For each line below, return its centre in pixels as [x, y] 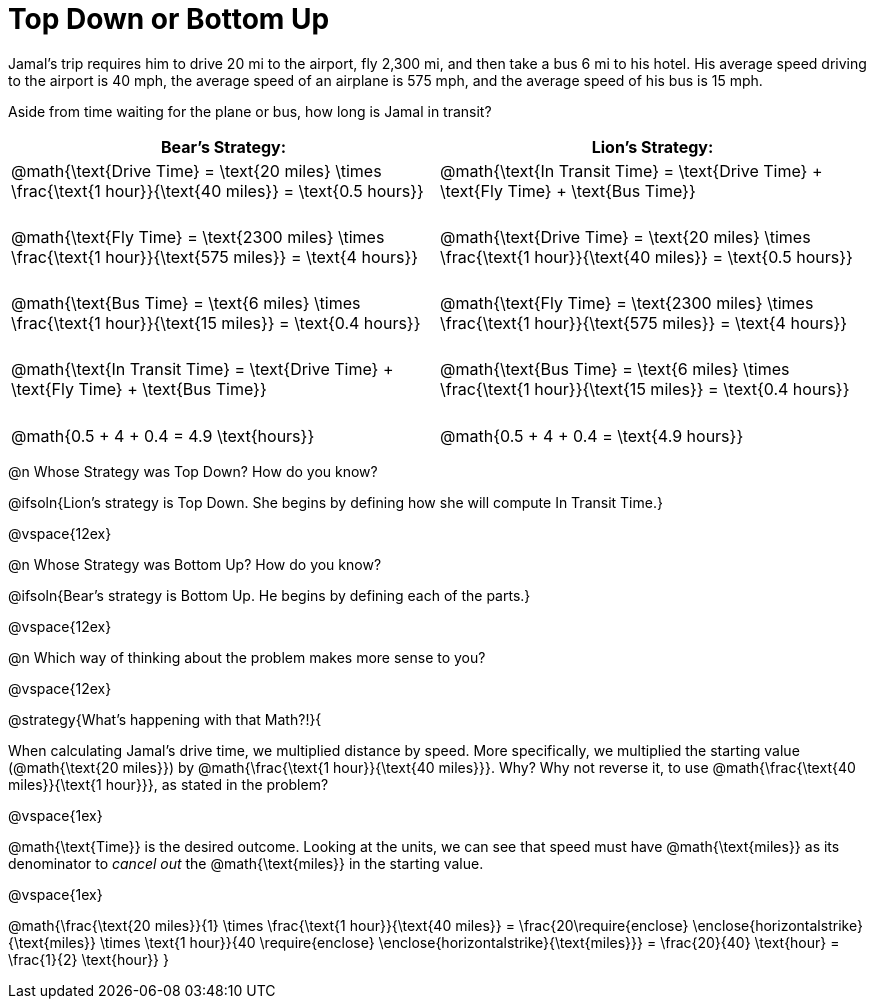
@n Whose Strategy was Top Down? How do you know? [193, 471]
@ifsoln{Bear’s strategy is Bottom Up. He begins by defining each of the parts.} [269, 595]
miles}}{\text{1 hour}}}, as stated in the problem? [168, 784]
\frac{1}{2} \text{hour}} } [88, 959]
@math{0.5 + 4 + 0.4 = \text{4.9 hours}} [592, 435]
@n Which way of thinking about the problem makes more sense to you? [247, 657]
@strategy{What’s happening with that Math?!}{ [165, 719]
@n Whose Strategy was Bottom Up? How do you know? [195, 564]
